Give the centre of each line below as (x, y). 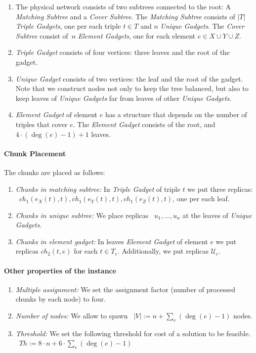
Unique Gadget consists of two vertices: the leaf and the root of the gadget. (129, 78)
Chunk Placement (35, 153)
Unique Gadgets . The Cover (202, 26)
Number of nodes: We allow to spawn (72, 316)
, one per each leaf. (201, 199)
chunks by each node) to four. (61, 299)
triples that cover (42, 124)
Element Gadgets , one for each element (137, 35)
